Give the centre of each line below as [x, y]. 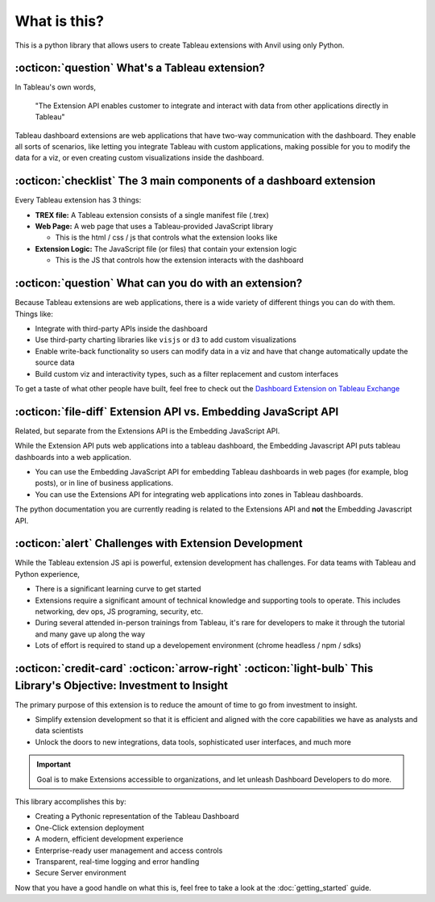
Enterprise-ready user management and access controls [129, 850]
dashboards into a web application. [73, 457]
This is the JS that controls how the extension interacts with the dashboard [179, 260]
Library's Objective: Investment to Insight [122, 685]
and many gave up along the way [90, 634]
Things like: [34, 314]
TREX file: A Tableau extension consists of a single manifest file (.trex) [152, 215]
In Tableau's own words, [56, 87]
